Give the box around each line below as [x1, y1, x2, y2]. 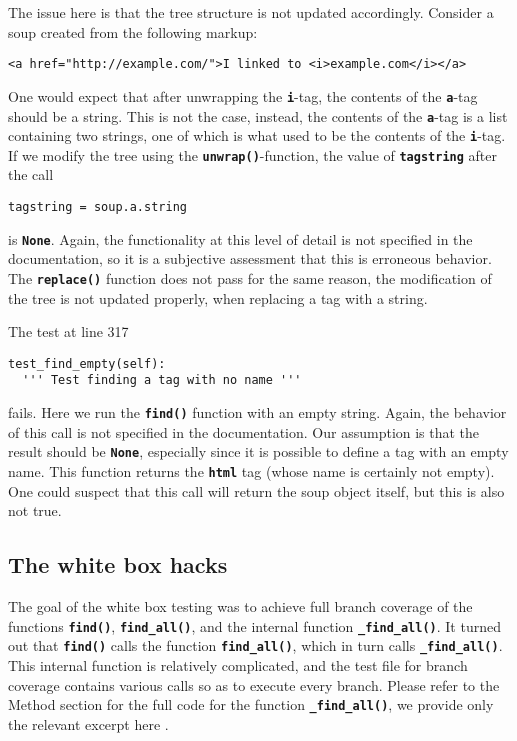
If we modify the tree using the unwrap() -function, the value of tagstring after [8, 144, 497, 165]
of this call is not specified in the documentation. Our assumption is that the [8, 421, 480, 442]
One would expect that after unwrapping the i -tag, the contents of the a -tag [8, 85, 478, 106]
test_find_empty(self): [8, 356, 166, 371]
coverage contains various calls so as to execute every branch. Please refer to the [8, 674, 500, 695]
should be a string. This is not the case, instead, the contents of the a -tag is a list [8, 105, 508, 126]
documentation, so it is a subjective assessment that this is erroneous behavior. [8, 248, 492, 269]
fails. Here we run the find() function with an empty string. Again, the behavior [8, 402, 507, 423]
